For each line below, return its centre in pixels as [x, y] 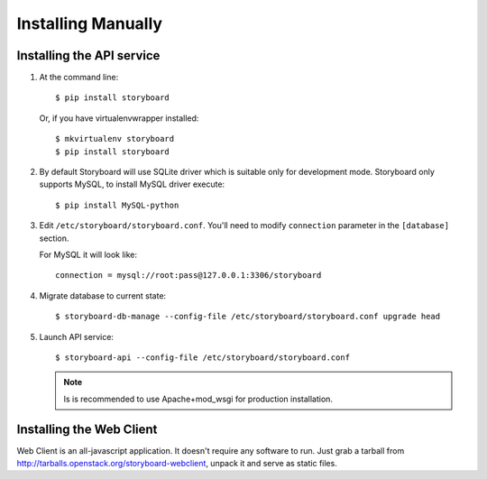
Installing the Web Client [87, 429]
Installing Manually [89, 23]
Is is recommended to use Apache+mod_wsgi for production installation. [198, 399]
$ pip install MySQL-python [117, 205]
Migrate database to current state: [103, 295]
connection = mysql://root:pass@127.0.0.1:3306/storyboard [188, 276]
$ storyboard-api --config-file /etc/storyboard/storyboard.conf [203, 357]
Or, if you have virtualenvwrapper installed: [119, 118]
